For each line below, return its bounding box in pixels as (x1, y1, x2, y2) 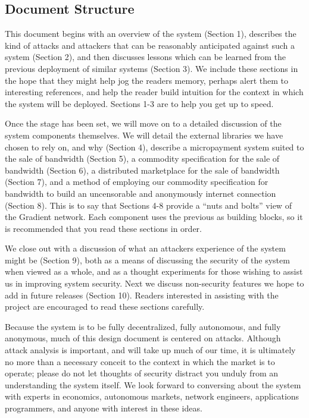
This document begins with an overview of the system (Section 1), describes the (5, 27, 296, 40)
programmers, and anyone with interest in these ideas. (5, 402, 202, 414)
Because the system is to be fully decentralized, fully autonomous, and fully (5, 320, 281, 332)
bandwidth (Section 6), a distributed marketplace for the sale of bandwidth (5, 164, 280, 176)
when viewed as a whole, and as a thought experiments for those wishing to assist (5, 265, 303, 278)
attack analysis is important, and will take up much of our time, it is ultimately (5, 344, 296, 356)
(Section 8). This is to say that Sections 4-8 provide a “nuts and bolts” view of (5, 199, 292, 211)
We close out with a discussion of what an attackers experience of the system (5, 242, 286, 254)
